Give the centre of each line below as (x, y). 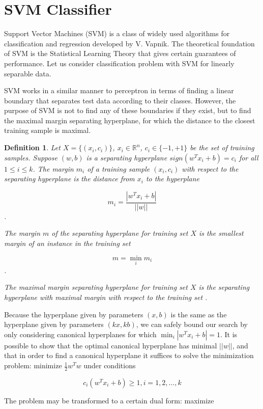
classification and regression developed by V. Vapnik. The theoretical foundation (129, 43)
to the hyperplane (172, 179)
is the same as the (199, 314)
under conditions (110, 365)
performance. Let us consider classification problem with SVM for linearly (119, 63)
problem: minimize (33, 365)
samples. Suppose (31, 157)
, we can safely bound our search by (192, 324)
